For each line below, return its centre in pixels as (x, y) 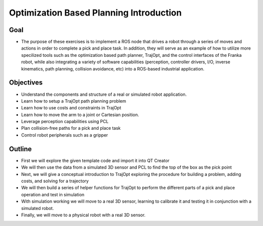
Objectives (26, 83)
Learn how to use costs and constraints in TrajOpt (71, 108)
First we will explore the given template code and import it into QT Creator (95, 160)
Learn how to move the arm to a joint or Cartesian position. (80, 115)
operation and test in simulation (53, 194)
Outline (20, 149)
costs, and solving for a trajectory (55, 181)
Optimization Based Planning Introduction (95, 13)
